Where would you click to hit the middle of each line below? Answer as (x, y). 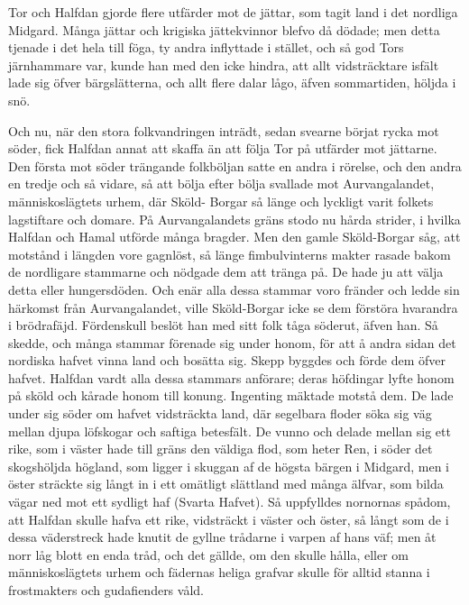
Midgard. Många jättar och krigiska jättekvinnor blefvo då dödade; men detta (224, 29)
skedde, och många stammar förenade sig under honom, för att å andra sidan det (232, 342)
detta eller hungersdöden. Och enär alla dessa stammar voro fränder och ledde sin (234, 289)
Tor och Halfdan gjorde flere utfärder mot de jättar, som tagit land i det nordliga (233, 12)
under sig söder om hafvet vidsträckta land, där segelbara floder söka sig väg (220, 413)
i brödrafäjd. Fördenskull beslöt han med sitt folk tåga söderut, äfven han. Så (223, 325)
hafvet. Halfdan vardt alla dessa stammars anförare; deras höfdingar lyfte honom (231, 377)
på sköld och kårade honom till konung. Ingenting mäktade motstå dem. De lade (231, 395)
